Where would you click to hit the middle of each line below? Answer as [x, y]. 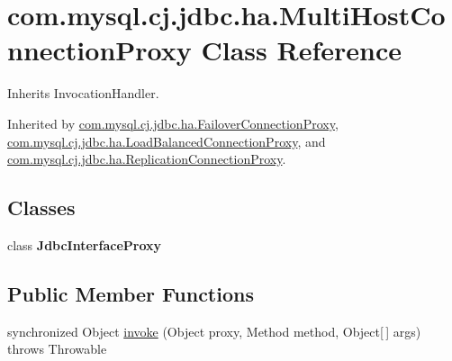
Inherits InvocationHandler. [83, 93]
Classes [41, 208]
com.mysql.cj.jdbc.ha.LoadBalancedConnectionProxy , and [167, 141]
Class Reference [301, 50]
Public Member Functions [131, 293]
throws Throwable [57, 349]
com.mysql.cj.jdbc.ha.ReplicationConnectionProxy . [147, 159]
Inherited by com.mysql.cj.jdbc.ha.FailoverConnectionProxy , [173, 123]
